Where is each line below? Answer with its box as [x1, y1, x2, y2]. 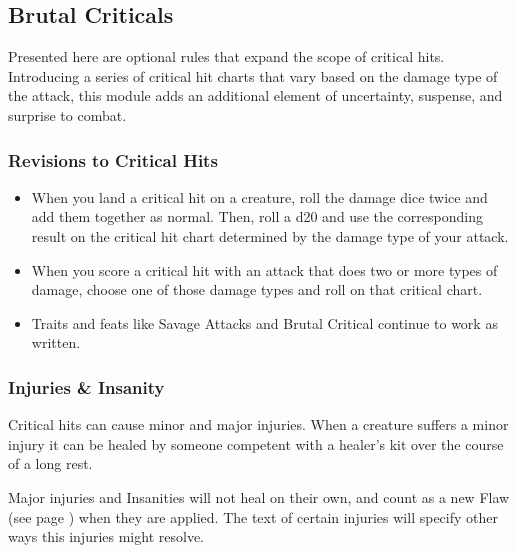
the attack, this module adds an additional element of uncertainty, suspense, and [8, 85, 503, 106]
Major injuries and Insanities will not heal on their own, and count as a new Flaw [8, 486, 510, 507]
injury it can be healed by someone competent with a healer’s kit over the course [8, 433, 504, 454]
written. [31, 332, 81, 353]
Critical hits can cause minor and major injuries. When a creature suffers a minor [8, 414, 509, 435]
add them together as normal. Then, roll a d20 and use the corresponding [31, 206, 483, 227]
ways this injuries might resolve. [8, 526, 204, 547]
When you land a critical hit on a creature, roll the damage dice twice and [31, 186, 488, 207]
